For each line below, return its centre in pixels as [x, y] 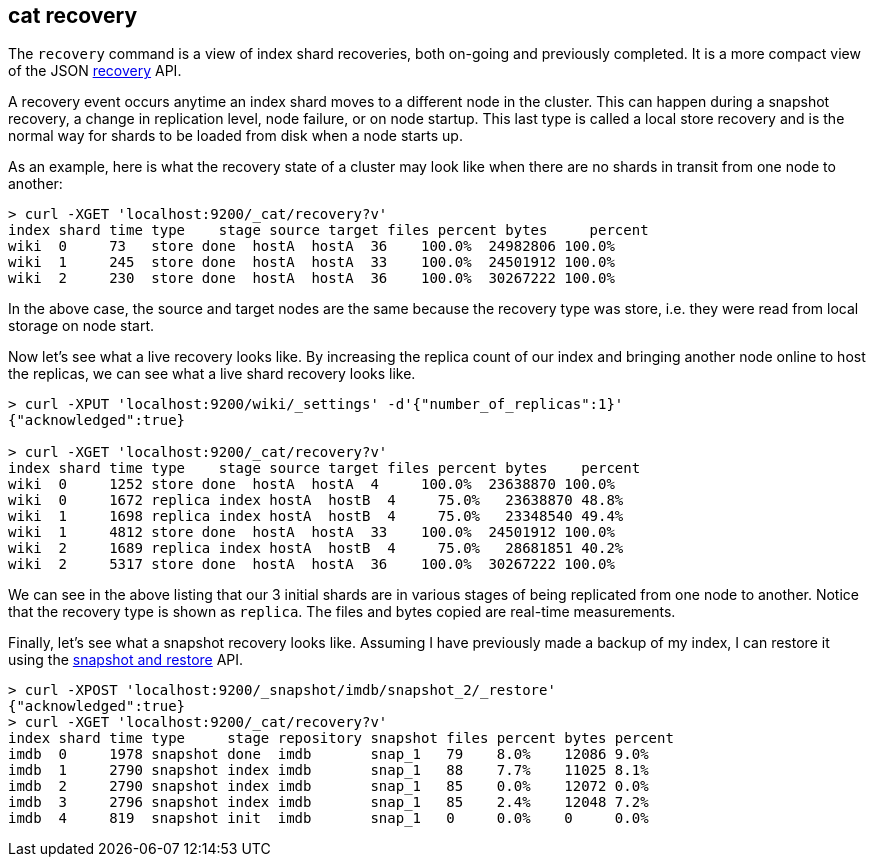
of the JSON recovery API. [95, 71]
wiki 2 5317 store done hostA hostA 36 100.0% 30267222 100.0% [311, 564]
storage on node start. [81, 326]
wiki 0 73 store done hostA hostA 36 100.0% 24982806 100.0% [311, 246]
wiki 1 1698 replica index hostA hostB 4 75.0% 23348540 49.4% [316, 516]
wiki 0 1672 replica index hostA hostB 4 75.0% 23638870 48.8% [316, 500]
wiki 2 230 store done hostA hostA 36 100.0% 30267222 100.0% [311, 278]
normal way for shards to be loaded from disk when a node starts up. [235, 136]
